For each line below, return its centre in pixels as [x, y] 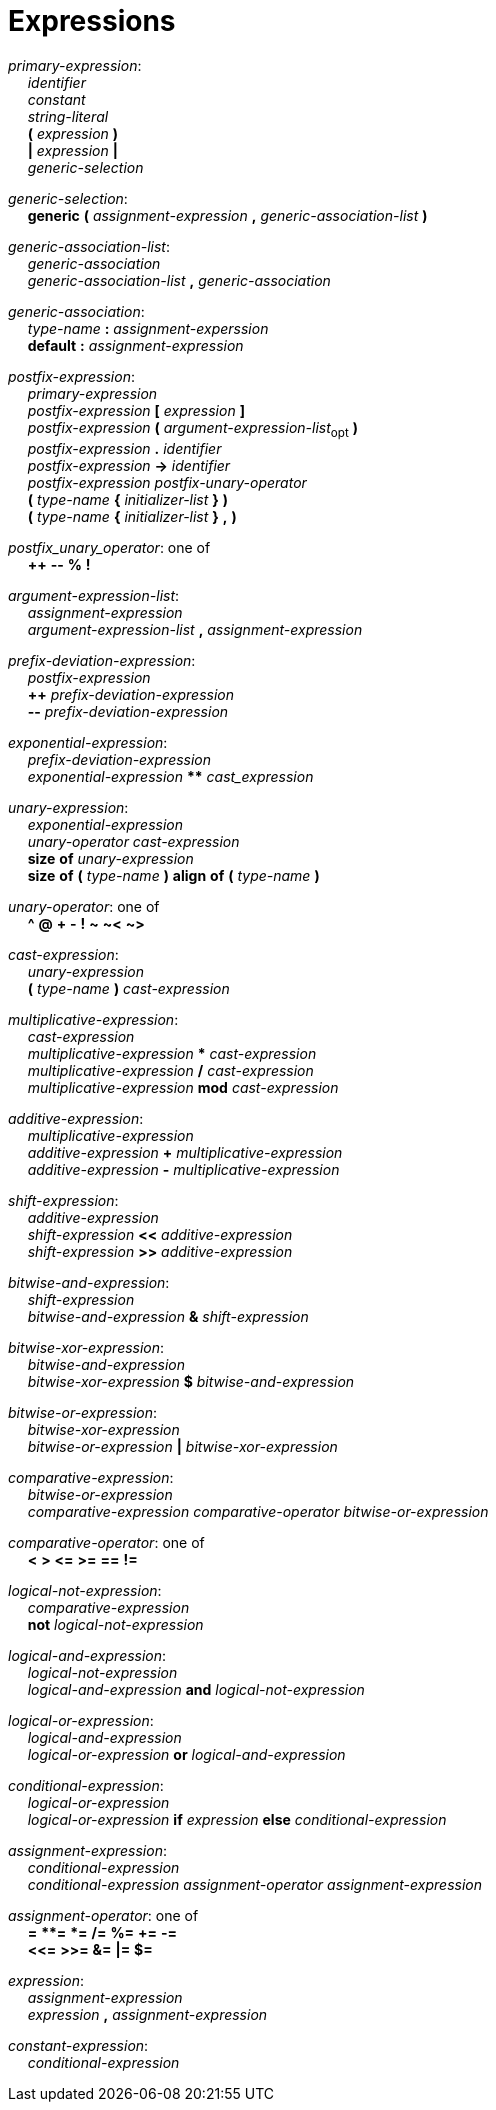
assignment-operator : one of [103, 1915]
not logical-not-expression [115, 1624]
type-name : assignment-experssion [148, 328]
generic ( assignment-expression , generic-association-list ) [227, 215]
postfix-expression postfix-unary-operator [167, 482]
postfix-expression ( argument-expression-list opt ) [192, 429]
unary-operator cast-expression [133, 841]
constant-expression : [78, 2045]
